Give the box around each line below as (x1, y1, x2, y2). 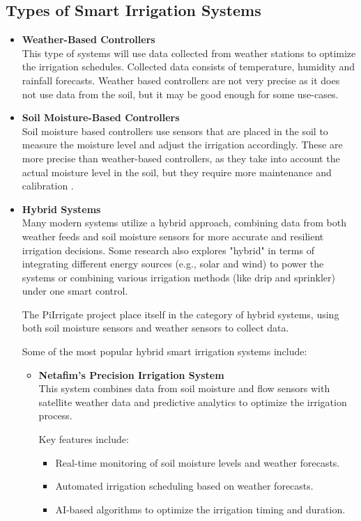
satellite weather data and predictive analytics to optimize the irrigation (38, 394, 347, 409)
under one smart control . (22, 283, 128, 298)
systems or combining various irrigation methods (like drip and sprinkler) (22, 270, 335, 284)
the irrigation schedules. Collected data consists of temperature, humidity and (22, 59, 355, 74)
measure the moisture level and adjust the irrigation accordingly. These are (22, 137, 343, 152)
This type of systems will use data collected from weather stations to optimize (22, 45, 356, 60)
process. (38, 408, 72, 423)
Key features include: (38, 432, 129, 446)
